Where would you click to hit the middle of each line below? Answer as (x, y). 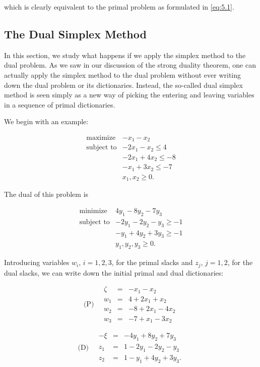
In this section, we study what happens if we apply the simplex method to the (125, 55)
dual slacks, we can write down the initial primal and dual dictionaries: (114, 272)
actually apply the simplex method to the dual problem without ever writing (123, 74)
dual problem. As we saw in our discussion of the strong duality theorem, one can (130, 65)
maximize (101, 138)
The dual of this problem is (46, 194)
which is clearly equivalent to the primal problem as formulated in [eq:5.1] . (119, 7)
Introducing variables (37, 262)
